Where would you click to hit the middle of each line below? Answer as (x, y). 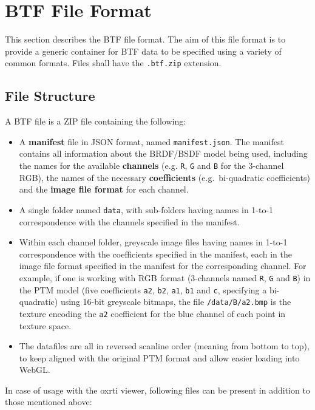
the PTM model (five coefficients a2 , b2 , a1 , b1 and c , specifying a (143, 289)
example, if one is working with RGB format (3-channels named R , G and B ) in (165, 277)
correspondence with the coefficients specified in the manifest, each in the (155, 254)
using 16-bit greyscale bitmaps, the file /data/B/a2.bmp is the (176, 302)
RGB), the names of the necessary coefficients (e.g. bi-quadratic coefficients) (164, 177)
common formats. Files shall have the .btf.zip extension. (113, 63)
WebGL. (35, 370)
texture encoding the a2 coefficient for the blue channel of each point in (152, 313)
